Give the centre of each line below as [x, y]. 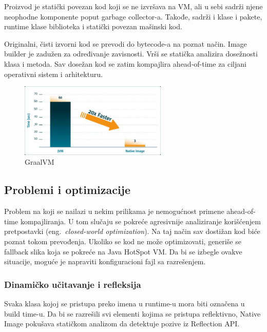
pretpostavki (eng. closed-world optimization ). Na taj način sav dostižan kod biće [132, 231]
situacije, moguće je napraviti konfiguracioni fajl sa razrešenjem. [105, 261]
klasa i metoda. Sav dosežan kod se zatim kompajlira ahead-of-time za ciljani [125, 63]
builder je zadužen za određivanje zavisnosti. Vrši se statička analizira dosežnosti [131, 54]
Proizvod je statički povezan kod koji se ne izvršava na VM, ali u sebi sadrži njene [133, 6]
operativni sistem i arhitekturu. [54, 74]
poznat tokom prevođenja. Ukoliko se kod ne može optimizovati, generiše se [123, 241]
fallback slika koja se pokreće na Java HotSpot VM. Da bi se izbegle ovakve [123, 251]
